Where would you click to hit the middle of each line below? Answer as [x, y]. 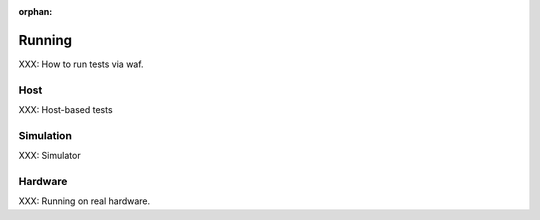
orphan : [35, 11]
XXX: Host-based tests [66, 110]
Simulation [45, 135]
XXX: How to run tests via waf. [81, 64]
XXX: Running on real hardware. [84, 201]
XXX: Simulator [49, 156]
